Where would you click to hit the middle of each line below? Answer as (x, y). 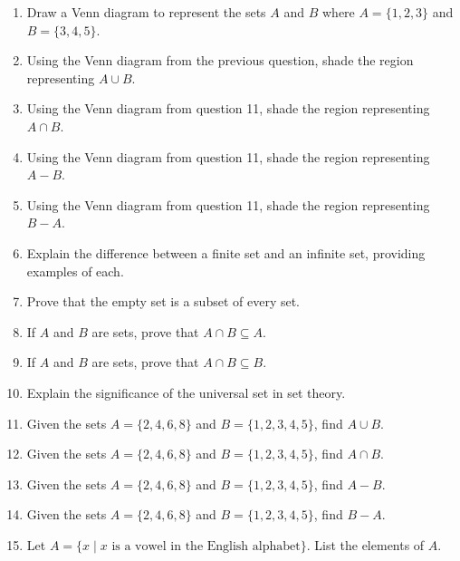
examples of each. (75, 271)
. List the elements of (365, 544)
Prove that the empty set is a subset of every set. (163, 301)
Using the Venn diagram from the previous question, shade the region (220, 60)
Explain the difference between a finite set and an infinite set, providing (226, 252)
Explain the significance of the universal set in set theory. (186, 392)
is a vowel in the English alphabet (206, 546)
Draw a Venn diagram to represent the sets (146, 12)
